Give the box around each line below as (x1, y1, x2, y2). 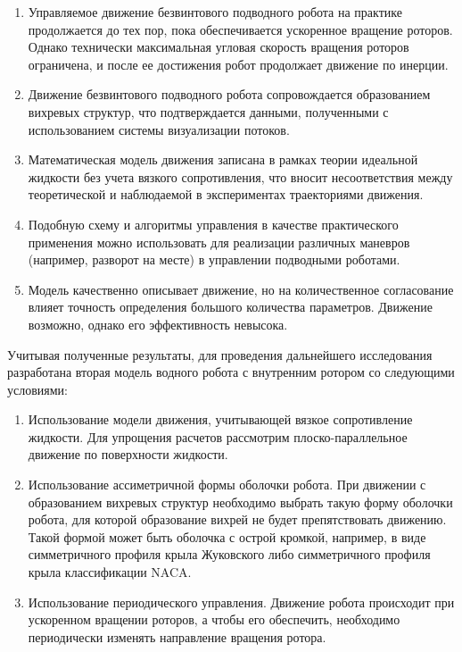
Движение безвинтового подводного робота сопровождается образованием (28, 85, 431, 104)
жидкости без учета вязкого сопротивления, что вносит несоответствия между (28, 167, 453, 186)
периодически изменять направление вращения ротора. (28, 627, 326, 646)
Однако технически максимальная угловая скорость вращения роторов (28, 38, 409, 56)
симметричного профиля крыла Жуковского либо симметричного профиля (28, 545, 431, 564)
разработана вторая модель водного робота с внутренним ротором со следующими (7, 363, 455, 381)
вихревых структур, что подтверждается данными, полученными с (28, 102, 389, 121)
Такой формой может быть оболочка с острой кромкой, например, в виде (28, 527, 426, 546)
